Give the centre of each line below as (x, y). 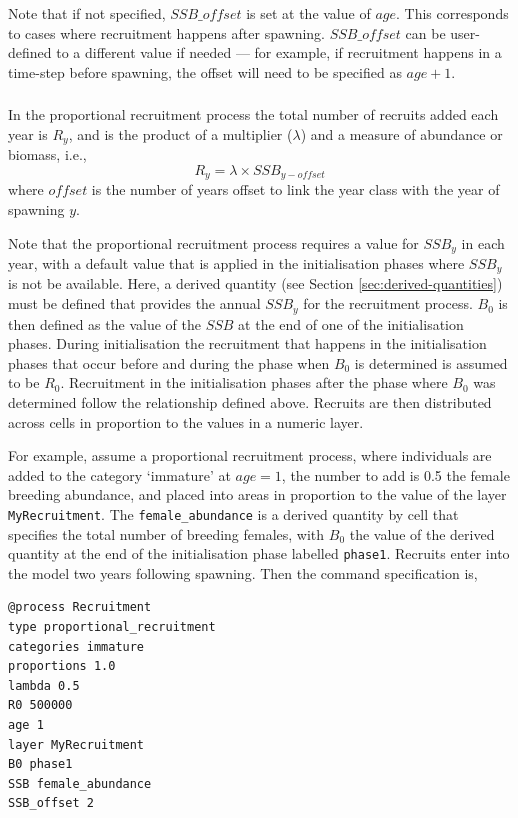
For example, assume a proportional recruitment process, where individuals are (250, 455)
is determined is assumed (431, 362)
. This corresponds (452, 13)
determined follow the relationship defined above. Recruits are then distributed (250, 401)
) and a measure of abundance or (401, 133)
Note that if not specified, (87, 13)
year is (28, 133)
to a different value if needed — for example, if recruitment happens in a (279, 52)
